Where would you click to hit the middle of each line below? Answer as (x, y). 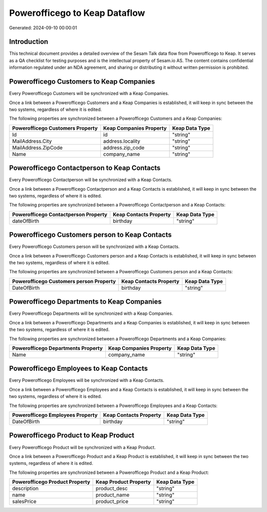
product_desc (112, 489)
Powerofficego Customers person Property (64, 281)
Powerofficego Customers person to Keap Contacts (90, 235)
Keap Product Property (123, 482)
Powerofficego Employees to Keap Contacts (78, 369)
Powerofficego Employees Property (55, 415)
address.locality (122, 141)
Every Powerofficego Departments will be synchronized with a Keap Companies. (91, 313)
